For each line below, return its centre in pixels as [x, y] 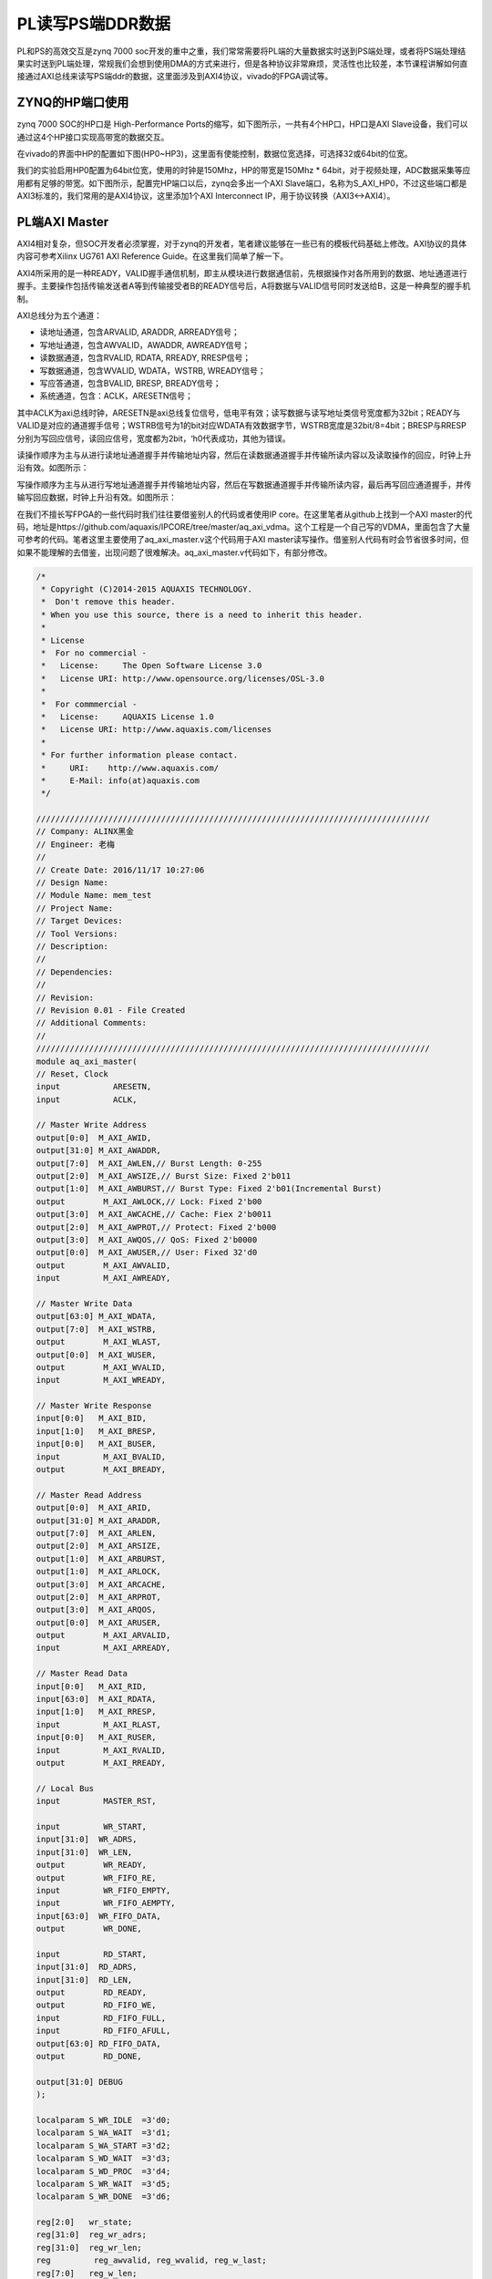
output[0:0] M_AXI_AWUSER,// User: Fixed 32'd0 [147, 1253]
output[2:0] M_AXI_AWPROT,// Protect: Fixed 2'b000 [156, 1227]
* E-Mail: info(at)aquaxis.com [121, 780]
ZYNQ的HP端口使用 [73, 103]
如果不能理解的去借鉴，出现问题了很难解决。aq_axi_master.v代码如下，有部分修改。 [174, 552]
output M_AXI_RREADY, [101, 1763]
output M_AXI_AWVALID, [103, 1265]
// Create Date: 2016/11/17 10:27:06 [120, 870]
